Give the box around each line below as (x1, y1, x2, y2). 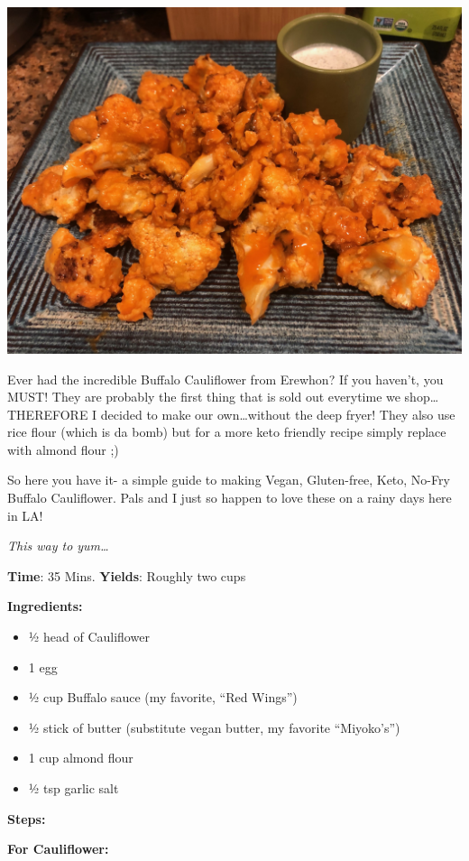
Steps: (7, 809, 46, 828)
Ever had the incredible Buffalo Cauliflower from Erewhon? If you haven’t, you (7, 369, 444, 388)
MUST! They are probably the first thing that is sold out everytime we (7, 387, 400, 406)
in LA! (7, 505, 43, 524)
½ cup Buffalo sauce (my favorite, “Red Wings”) (28, 688, 298, 707)
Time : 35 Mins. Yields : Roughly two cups (7, 566, 246, 585)
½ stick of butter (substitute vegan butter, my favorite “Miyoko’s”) (28, 717, 400, 736)
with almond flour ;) (7, 440, 119, 458)
